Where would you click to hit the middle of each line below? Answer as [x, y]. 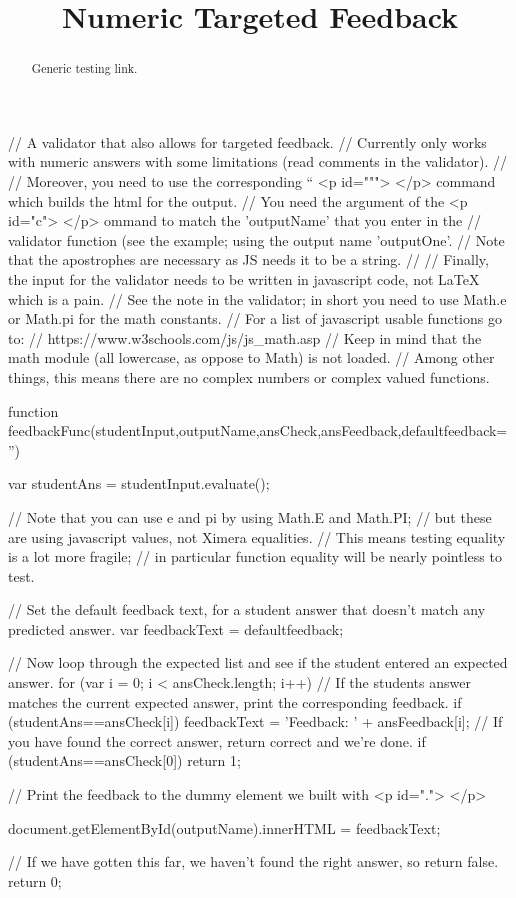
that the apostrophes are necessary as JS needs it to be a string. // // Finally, [248, 259]
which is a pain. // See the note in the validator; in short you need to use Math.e [257, 298]
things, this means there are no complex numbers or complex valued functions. [249, 376]
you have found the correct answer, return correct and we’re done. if [217, 740]
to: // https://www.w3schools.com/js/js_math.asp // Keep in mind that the [245, 337]
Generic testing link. [84, 68]
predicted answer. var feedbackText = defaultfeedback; [176, 628]
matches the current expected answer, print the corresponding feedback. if [235, 701]
